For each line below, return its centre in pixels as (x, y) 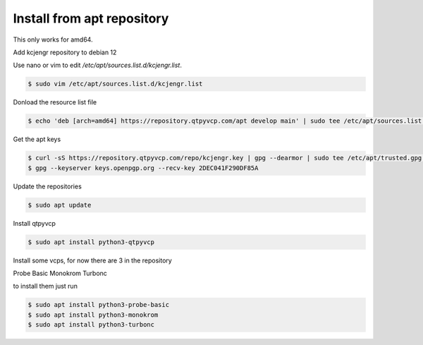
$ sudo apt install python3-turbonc (91, 325)
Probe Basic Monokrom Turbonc (60, 273)
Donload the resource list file (55, 102)
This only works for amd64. (53, 40)
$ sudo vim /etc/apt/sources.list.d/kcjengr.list (115, 84)
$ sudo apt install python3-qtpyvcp (91, 242)
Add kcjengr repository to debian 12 (65, 52)
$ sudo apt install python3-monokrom (93, 315)
